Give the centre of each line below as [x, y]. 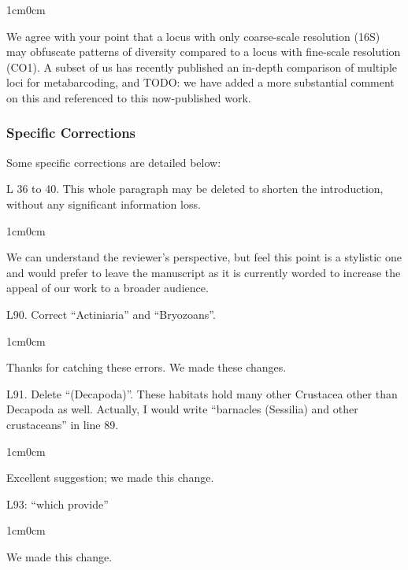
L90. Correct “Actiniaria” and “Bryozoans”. [111, 314]
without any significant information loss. [104, 204]
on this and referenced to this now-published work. [129, 97]
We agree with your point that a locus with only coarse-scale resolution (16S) [193, 36]
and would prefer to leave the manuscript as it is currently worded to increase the [204, 272]
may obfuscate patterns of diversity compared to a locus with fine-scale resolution [204, 52]
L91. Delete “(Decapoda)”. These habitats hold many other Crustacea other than [202, 393]
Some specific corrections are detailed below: [114, 162]
